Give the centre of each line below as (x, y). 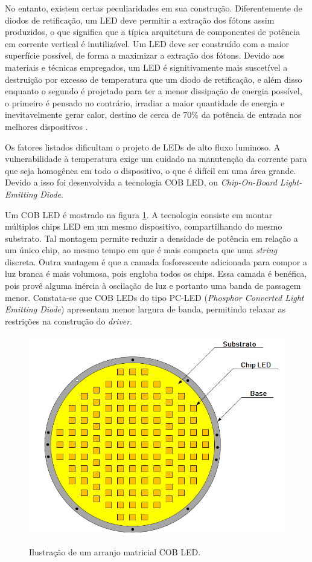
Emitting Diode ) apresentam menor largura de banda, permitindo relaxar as (145, 309)
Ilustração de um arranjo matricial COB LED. (115, 551)
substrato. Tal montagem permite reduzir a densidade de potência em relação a (151, 238)
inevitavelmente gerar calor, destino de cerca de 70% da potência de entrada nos (153, 115)
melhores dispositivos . (46, 126)
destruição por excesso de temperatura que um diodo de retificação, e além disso (154, 79)
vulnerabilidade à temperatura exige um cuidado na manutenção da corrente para (156, 159)
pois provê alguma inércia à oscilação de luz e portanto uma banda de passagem (153, 286)
